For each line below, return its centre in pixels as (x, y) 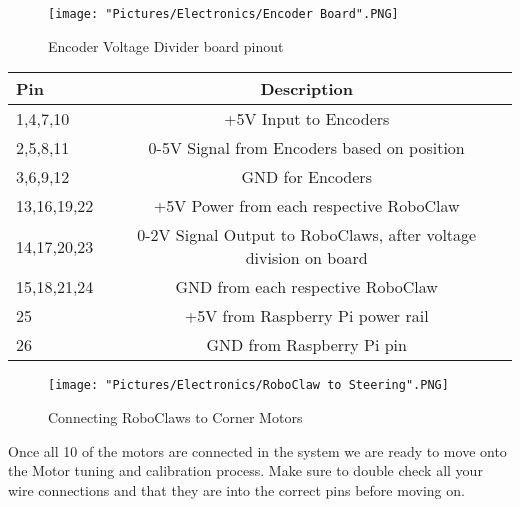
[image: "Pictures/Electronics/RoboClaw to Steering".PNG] (248, 385)
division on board (306, 258)
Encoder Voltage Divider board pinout (166, 45)
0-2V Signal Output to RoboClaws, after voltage (307, 235)
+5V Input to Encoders (307, 119)
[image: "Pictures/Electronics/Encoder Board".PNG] (223, 14)
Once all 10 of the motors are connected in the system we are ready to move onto (257, 450)
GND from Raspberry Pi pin (306, 345)
